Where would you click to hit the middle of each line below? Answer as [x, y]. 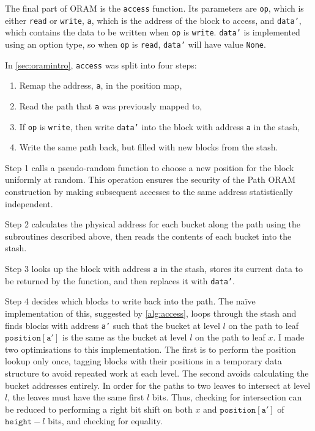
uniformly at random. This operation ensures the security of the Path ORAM [150, 179]
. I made [289, 337]
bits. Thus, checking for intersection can [227, 397]
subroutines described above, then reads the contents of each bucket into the [148, 236]
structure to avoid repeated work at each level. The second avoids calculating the [157, 373]
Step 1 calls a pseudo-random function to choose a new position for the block [150, 167]
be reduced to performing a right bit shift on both [99, 409]
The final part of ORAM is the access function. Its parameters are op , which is [154, 8]
